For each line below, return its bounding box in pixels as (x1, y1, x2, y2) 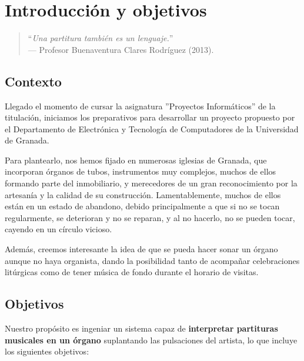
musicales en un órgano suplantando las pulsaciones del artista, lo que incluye (5, 333, 298, 346)
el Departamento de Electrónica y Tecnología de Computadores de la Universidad (5, 122, 299, 135)
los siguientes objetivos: (5, 345, 89, 357)
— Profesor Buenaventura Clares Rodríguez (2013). (28, 43, 214, 55)
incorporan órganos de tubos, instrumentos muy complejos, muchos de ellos (5, 165, 276, 178)
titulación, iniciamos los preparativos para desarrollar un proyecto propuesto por (5, 111, 295, 123)
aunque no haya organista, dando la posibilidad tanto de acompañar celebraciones (5, 254, 300, 266)
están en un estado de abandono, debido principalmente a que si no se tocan (5, 200, 280, 212)
